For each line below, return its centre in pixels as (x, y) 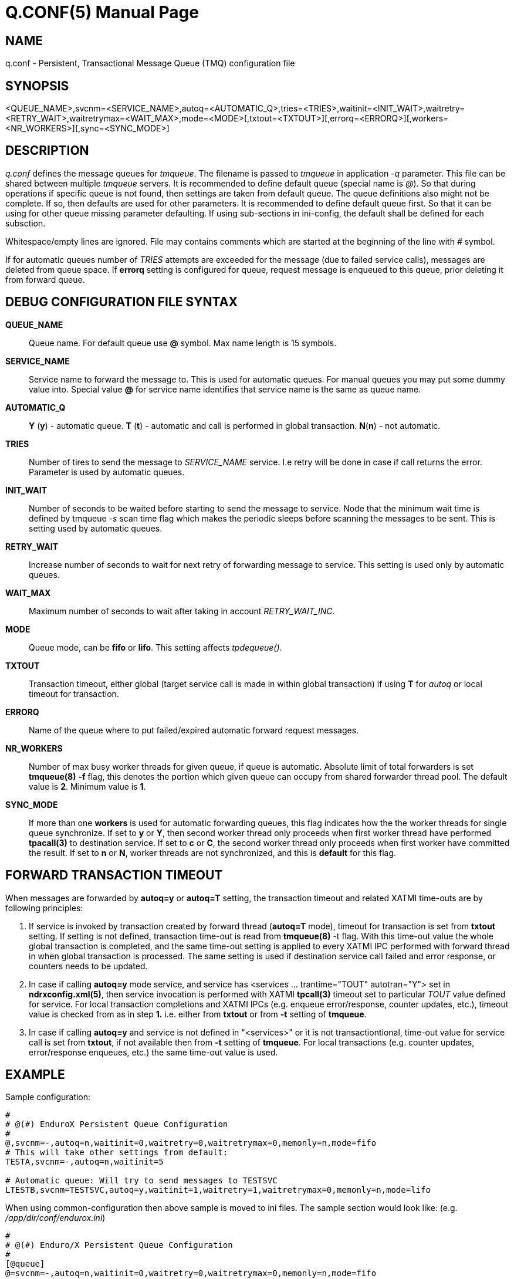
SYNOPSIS (37, 86)
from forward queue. (45, 279)
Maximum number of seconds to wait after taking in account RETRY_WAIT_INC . (182, 611)
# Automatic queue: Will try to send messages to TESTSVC (141, 1181)
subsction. (26, 223)
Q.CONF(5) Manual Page (102, 12)
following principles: (44, 908)
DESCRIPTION (47, 151)
